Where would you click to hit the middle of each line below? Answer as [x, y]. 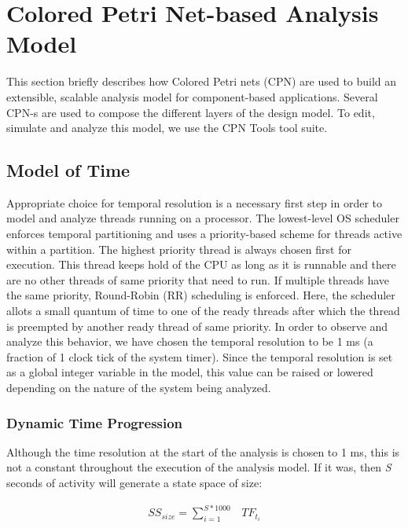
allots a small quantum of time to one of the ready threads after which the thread [203, 311]
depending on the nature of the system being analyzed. [139, 388]
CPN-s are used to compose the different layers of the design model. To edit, [191, 112]
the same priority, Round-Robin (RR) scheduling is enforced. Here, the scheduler [201, 295]
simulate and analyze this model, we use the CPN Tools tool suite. [167, 128]
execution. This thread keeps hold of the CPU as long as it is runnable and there [201, 264]
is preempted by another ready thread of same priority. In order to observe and [197, 326]
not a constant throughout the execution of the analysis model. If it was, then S [199, 467]
